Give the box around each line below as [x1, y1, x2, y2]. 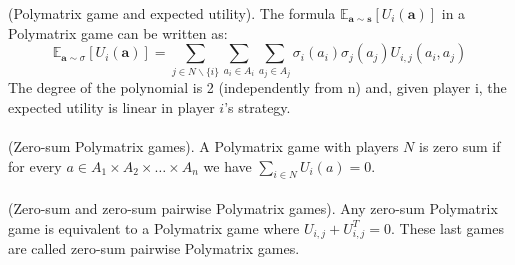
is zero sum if [419, 135, 501, 156]
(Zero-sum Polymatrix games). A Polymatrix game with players [8, 135, 399, 156]
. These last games [391, 217, 504, 238]
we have [203, 155, 252, 176]
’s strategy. [224, 96, 291, 117]
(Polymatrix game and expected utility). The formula [8, 3, 336, 23]
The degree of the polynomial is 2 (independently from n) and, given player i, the [8, 77, 507, 98]
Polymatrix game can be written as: [8, 22, 228, 43]
